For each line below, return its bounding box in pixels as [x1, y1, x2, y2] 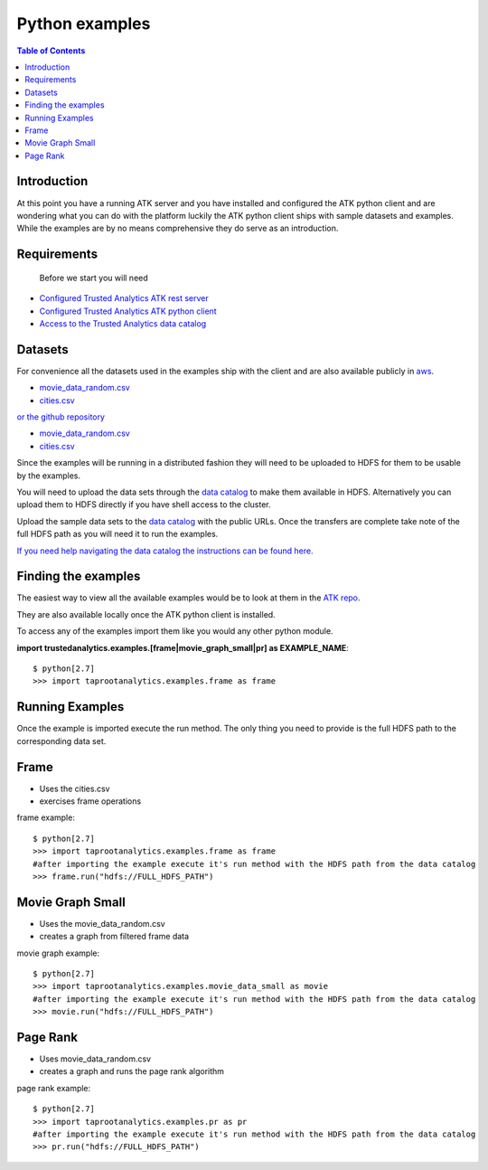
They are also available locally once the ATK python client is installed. [16, 609, 276, 619]
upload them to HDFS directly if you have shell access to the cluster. [16, 499, 271, 510]
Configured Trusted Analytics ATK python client [39, 306, 217, 316]
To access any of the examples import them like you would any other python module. [16, 626, 333, 637]
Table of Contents [16, 45, 86, 56]
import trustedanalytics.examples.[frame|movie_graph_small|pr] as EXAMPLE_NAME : [16, 642, 350, 653]
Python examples [16, 14, 151, 33]
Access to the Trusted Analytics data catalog [39, 317, 207, 329]
